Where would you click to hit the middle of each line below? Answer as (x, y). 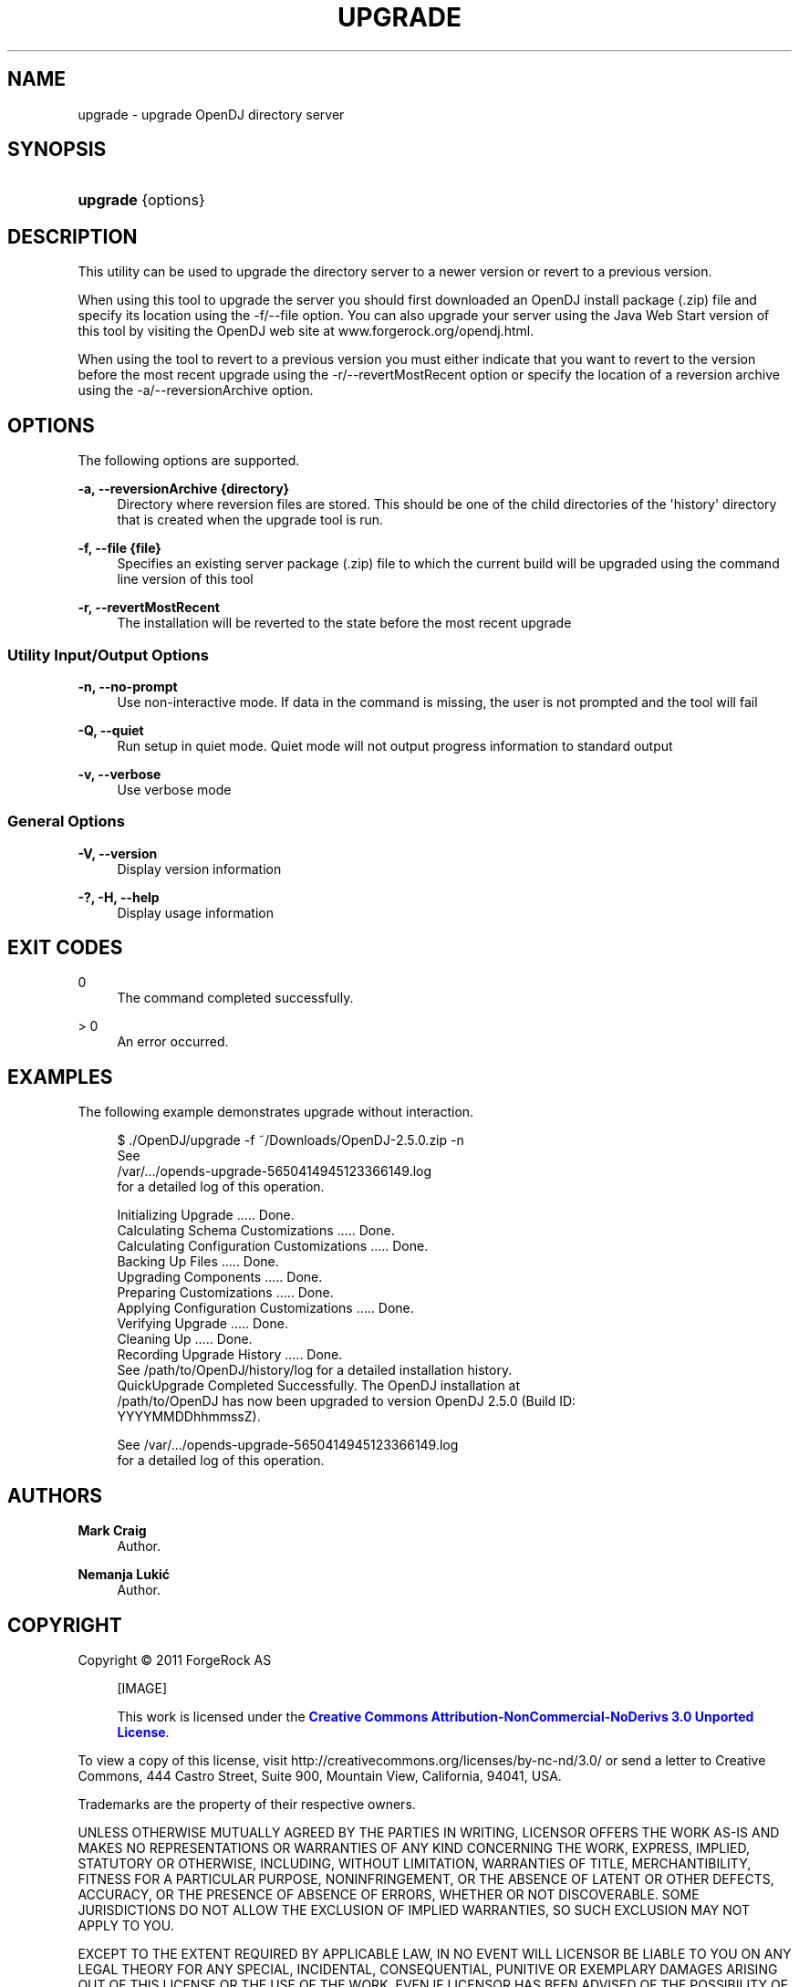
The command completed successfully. (235, 998)
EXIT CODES (65, 948)
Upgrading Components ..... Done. (220, 1277)
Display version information (199, 869)
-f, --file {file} (119, 548)
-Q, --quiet (111, 730)
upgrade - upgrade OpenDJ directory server (211, 114)
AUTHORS (55, 1495)
